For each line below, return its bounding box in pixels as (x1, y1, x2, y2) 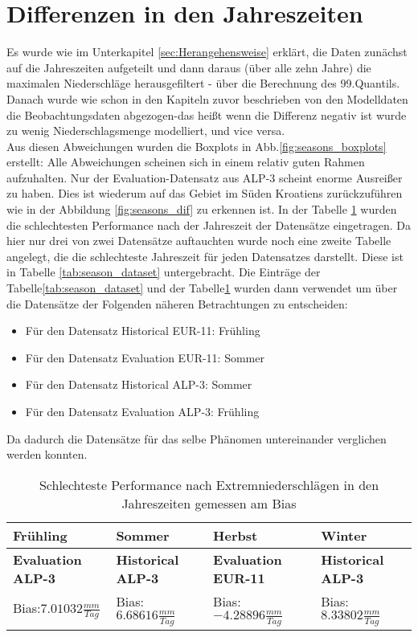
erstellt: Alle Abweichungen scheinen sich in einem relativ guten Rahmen (6, 153, 365, 170)
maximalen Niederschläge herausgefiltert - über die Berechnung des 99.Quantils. (6, 75, 400, 92)
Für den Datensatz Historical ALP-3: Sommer (25, 376, 252, 393)
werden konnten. (6, 446, 88, 463)
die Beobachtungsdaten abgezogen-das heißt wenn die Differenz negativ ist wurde (6, 106, 407, 123)
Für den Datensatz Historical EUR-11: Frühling (25, 322, 260, 339)
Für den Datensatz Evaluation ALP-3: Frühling (25, 403, 260, 419)
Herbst (213, 525, 258, 545)
